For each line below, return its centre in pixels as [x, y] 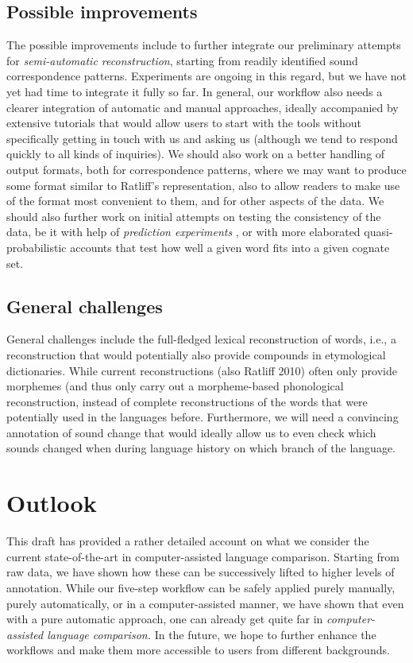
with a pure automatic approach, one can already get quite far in [165, 619]
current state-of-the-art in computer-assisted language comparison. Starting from [203, 556]
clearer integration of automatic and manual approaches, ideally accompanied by [203, 107]
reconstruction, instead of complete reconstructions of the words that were [187, 401]
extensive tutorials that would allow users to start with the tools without [184, 123]
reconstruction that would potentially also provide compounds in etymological [196, 354]
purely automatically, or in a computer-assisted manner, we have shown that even [205, 603]
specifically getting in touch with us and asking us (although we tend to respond [202, 138]
